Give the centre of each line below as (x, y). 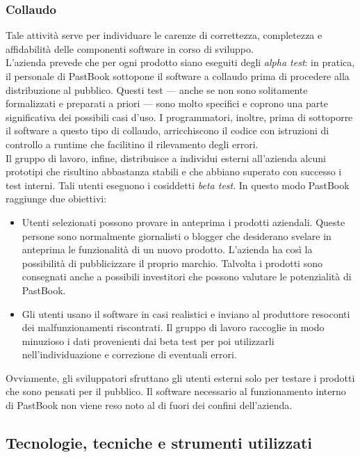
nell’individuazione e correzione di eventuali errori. (129, 354)
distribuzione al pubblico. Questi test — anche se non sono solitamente (157, 89)
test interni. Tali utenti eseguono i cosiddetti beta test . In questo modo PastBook (178, 185)
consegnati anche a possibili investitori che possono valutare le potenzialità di (187, 276)
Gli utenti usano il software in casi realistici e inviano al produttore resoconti (186, 313)
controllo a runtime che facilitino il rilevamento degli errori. (132, 144)
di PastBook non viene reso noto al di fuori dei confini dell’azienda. (149, 405)
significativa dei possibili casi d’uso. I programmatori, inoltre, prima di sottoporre (179, 117)
